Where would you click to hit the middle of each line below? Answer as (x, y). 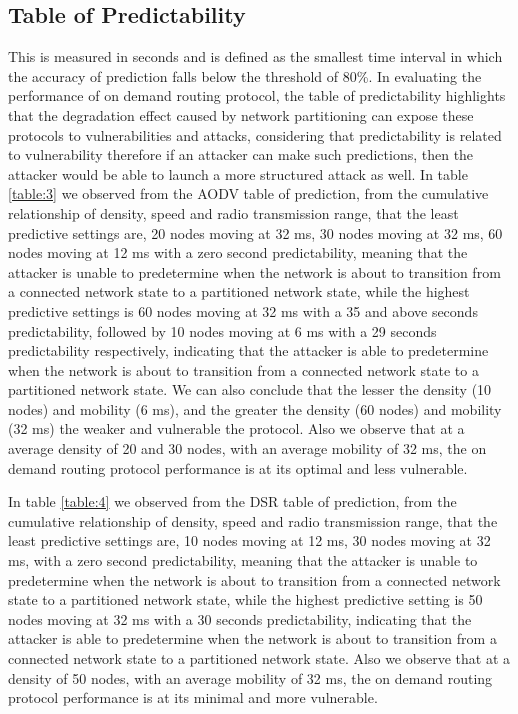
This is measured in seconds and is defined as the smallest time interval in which (255, 56)
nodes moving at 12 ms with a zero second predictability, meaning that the (238, 252)
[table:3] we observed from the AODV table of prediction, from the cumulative (248, 193)
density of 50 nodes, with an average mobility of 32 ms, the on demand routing (250, 677)
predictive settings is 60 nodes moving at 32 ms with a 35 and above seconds (243, 310)
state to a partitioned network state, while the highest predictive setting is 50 (245, 599)
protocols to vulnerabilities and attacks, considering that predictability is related (255, 134)
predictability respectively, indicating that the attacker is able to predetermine (248, 350)
